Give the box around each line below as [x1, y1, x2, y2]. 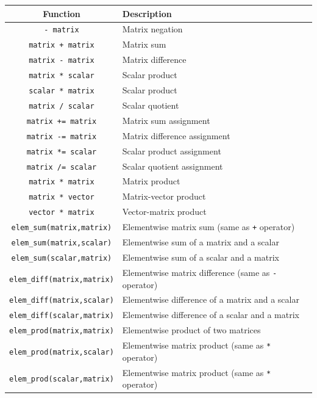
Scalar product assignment [122, 144, 221, 157]
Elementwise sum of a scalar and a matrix [122, 250, 279, 263]
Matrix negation [122, 23, 183, 35]
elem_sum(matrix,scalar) [11, 239, 112, 248]
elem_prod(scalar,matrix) [9, 375, 114, 384]
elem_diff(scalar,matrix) [9, 311, 114, 320]
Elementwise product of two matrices [122, 324, 261, 336]
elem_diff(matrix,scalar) [9, 296, 114, 305]
